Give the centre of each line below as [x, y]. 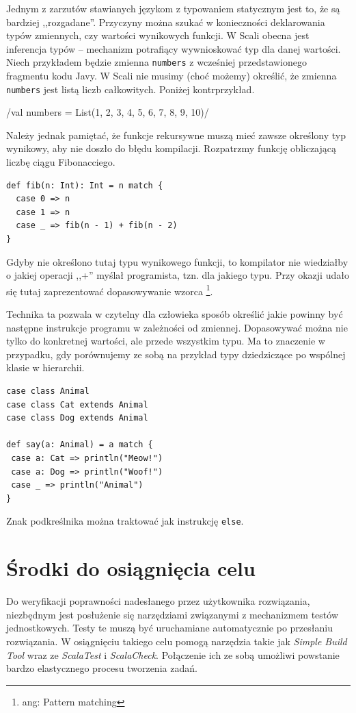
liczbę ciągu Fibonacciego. [61, 162]
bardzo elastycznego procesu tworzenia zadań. [102, 668]
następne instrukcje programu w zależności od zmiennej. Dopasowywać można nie [177, 327]
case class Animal [48, 391]
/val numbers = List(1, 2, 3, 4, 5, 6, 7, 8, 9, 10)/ [108, 112]
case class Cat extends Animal [77, 404]
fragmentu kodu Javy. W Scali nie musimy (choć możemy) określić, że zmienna [172, 76]
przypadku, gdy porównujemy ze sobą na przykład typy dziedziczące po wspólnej [176, 354]
